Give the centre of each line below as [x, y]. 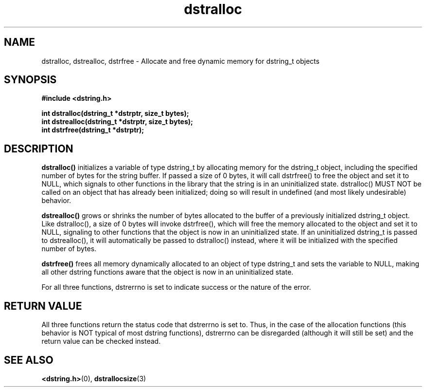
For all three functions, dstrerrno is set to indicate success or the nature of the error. [176, 287]
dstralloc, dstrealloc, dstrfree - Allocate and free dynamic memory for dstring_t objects [180, 61]
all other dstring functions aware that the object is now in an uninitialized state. [168, 272]
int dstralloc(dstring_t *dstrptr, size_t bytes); [115, 113]
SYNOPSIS [30, 80]
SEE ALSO [29, 360]
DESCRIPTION [39, 149]
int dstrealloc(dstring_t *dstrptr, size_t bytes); [117, 122]
